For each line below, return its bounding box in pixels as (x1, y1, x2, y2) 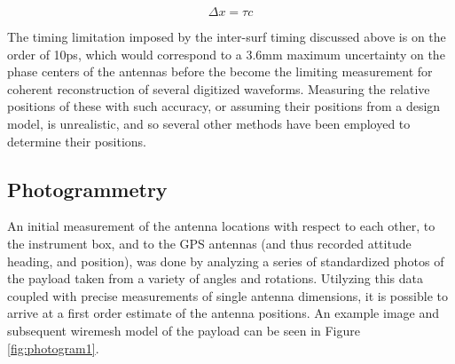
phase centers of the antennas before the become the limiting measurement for (7, 62, 433, 81)
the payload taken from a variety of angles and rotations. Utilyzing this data (7, 269, 423, 288)
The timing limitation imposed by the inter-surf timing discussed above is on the (7, 28, 446, 45)
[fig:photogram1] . (7, 338, 99, 357)
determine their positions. (7, 131, 146, 150)
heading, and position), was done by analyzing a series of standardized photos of (7, 251, 444, 270)
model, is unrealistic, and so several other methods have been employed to (7, 114, 411, 132)
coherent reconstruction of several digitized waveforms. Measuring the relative (7, 79, 430, 98)
